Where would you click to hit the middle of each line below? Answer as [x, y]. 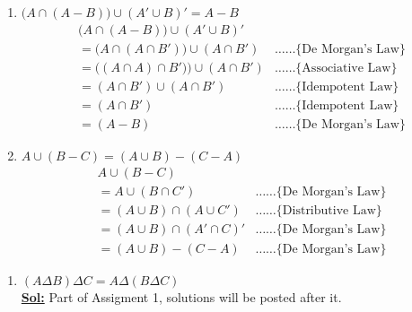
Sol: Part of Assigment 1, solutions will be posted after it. [181, 297]
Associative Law [346, 68]
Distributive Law [329, 211]
